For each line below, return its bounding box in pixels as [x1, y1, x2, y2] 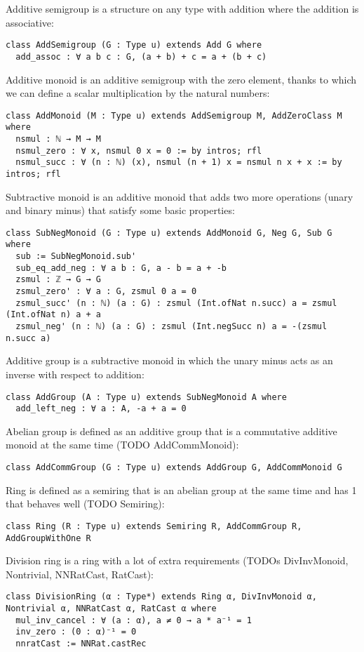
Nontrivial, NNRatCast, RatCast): [6, 566, 154, 581]
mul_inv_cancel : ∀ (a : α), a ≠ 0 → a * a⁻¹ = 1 [15, 615, 252, 625]
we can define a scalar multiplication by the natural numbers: [6, 86, 270, 100]
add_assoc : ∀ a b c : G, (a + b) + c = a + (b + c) [15, 51, 267, 62]
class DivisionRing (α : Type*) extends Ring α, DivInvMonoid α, [6, 592, 317, 602]
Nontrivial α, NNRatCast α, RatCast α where [6, 604, 217, 614]
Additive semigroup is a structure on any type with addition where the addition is [6, 1, 359, 15]
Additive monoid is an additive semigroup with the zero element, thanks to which [6, 72, 357, 86]
